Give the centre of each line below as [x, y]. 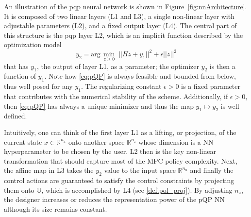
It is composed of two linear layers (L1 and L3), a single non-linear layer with [119, 16]
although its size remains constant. [56, 209]
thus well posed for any [38, 86]
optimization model [33, 44]
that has [16, 66]
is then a [222, 66]
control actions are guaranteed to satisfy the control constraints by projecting [119, 180]
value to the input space [140, 170]
